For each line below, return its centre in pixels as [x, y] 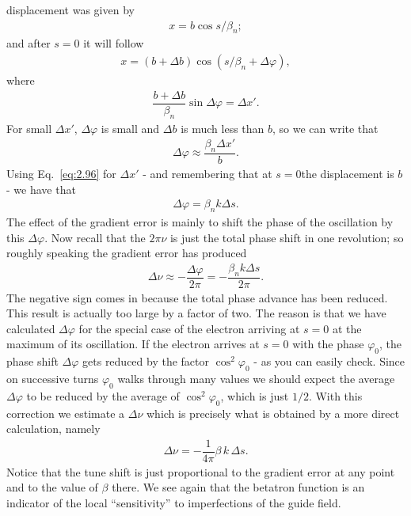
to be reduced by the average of [103, 395]
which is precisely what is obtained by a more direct [273, 413]
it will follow [114, 43]
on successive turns [53, 379]
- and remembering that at [207, 173]
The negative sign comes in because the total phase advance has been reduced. [197, 297]
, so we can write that [325, 128]
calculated [31, 328]
